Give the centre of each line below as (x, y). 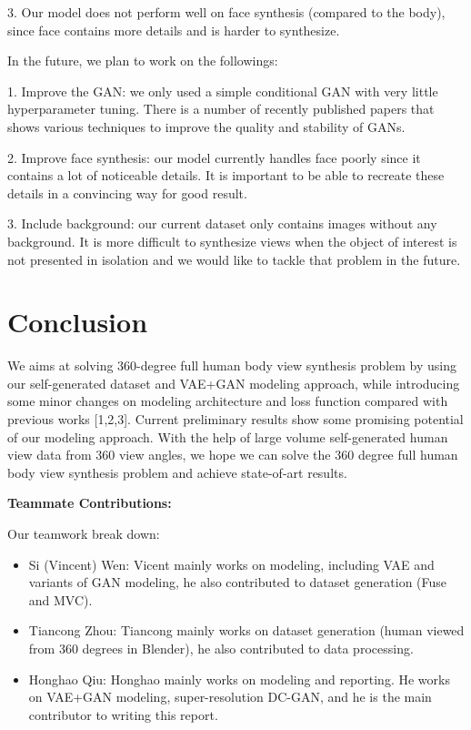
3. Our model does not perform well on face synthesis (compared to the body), (226, 12)
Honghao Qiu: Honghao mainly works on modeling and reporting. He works (239, 679)
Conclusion (78, 322)
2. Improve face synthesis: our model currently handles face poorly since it (214, 157)
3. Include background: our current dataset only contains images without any (222, 223)
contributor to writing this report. (123, 714)
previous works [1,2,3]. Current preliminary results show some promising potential (235, 419)
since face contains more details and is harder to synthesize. (174, 30)
